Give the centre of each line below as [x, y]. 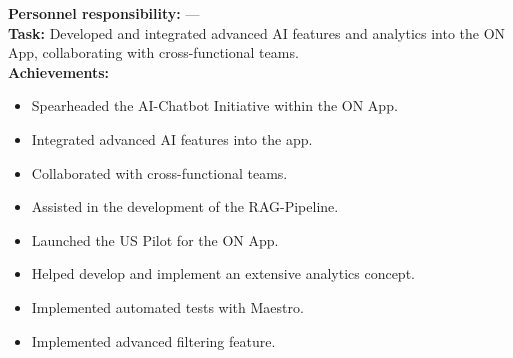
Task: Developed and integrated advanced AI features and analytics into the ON [257, 32]
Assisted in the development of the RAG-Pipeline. [185, 206]
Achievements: [59, 71]
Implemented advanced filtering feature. [153, 340]
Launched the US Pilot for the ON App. [155, 239]
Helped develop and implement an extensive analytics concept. [223, 273]
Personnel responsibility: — [104, 13]
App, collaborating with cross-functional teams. [153, 52]
